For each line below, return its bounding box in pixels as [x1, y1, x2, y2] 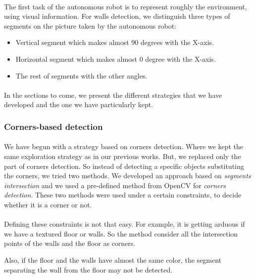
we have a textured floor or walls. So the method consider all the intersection [4, 228, 238, 238]
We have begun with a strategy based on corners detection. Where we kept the [4, 141, 243, 152]
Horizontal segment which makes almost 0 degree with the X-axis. [15, 53, 216, 64]
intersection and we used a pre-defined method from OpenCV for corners [4, 180, 226, 190]
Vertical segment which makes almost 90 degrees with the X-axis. [15, 37, 214, 47]
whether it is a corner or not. [4, 199, 92, 209]
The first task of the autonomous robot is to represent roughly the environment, [4, 1, 247, 11]
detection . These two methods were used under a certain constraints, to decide [4, 190, 242, 200]
